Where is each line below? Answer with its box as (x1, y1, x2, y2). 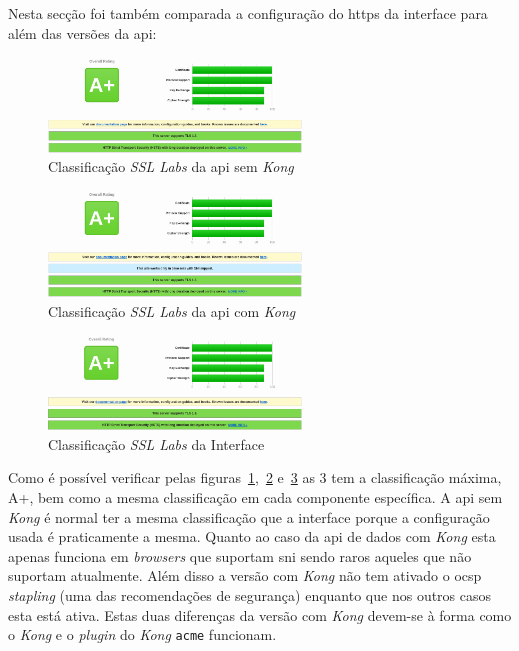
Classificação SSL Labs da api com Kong (48, 301, 296, 322)
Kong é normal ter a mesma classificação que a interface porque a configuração (8, 506, 490, 527)
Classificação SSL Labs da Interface (48, 433, 265, 454)
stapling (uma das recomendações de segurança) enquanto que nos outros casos (8, 584, 492, 605)
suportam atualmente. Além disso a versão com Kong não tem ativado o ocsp (8, 565, 482, 586)
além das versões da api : (8, 22, 157, 43)
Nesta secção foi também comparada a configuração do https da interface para (8, 3, 488, 23)
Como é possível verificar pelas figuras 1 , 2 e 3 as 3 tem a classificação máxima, (8, 467, 502, 488)
